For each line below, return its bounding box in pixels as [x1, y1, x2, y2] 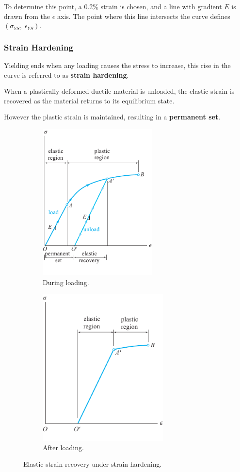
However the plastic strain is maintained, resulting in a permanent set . [4, 112, 221, 122]
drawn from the [4, 11, 50, 21]
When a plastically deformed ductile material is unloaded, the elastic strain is [4, 86, 235, 96]
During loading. [43, 277, 89, 287]
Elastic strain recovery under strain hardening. [23, 459, 162, 469]
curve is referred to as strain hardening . [4, 69, 129, 80]
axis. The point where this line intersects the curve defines [57, 11, 230, 21]
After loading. [43, 442, 84, 453]
